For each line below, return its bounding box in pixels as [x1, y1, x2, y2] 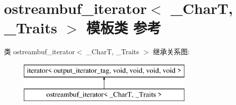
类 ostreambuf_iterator [4, 46, 75, 57]
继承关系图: [153, 46, 190, 57]
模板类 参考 [86, 17, 161, 38]
